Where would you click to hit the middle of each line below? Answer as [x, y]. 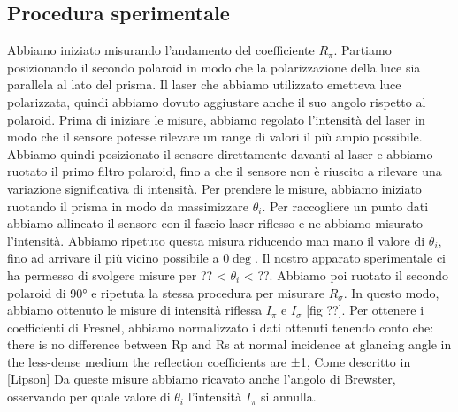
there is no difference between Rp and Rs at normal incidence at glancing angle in [229, 344]
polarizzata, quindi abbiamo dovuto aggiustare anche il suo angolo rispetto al [217, 101]
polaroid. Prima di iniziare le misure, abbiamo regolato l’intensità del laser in [216, 119]
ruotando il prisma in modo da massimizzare [128, 206]
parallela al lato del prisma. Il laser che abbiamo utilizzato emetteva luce [204, 84]
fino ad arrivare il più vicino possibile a [113, 258]
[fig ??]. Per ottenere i [365, 310]
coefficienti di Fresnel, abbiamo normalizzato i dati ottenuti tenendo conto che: [221, 327]
